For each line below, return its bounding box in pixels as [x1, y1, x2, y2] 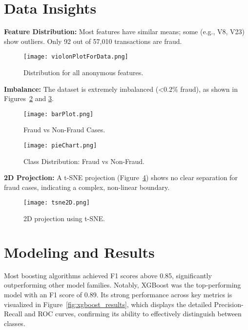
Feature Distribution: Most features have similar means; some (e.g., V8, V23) [4, 26, 245, 37]
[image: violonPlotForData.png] [23, 53, 128, 61]
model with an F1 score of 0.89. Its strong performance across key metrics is [4, 289, 232, 299]
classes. [4, 318, 25, 328]
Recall [4, 309, 22, 319]
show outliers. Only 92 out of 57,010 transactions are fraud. [4, 36, 182, 46]
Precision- [214, 299, 244, 309]
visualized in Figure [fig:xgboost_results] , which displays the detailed [4, 299, 212, 309]
